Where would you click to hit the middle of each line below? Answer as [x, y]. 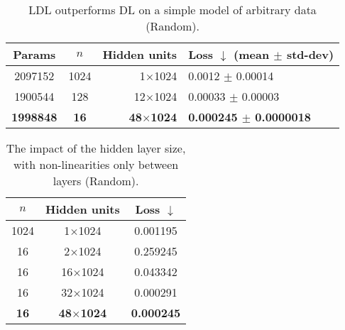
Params [34, 54]
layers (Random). [96, 181]
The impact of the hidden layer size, [96, 148]
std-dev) [310, 54]
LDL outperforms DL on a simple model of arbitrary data [172, 10]
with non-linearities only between [96, 164]
